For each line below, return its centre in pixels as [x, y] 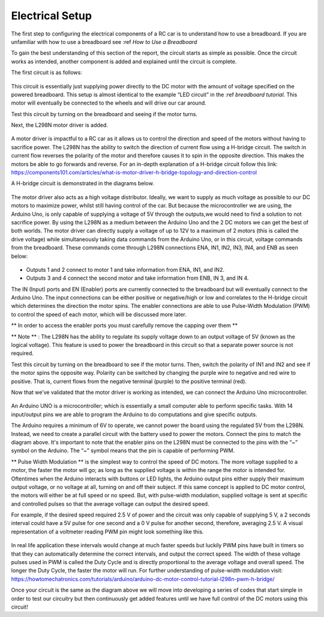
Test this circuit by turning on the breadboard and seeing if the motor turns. [104, 114]
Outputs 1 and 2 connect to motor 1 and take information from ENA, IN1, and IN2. [125, 269]
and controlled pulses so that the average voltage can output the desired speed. [110, 504]
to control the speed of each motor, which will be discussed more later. [99, 314]
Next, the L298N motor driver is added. [59, 125]
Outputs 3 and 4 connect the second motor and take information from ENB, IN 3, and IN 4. [137, 278]
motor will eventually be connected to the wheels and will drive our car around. [109, 103]
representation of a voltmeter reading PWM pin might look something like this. [107, 532]
